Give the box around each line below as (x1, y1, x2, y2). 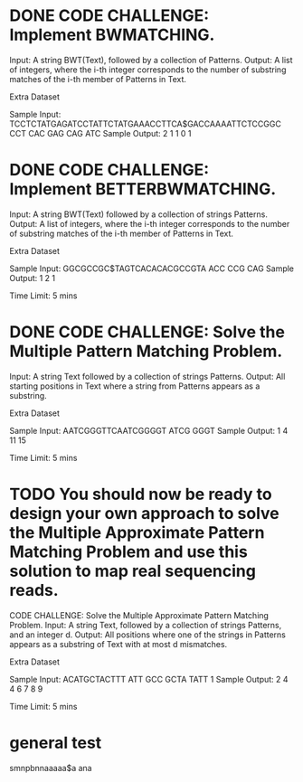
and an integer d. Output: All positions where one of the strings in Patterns (9, 629, 287, 640)
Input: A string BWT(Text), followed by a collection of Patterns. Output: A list (9, 54, 293, 65)
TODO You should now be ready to (9, 485, 273, 504)
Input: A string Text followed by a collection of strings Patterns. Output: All (9, 371, 286, 382)
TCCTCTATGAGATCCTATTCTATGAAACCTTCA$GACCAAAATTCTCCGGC (9, 118, 282, 129)
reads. (9, 580, 59, 600)
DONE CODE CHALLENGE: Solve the (9, 322, 285, 343)
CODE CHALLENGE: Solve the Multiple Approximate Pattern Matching (9, 609, 270, 620)
